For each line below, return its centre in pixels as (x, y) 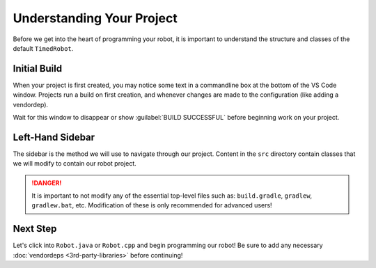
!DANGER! (47, 183)
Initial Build (38, 69)
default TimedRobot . (43, 48)
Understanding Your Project (95, 18)
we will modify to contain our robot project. (75, 164)
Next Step (35, 229)
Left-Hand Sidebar (54, 137)
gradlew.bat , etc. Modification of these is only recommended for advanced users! (152, 205)
